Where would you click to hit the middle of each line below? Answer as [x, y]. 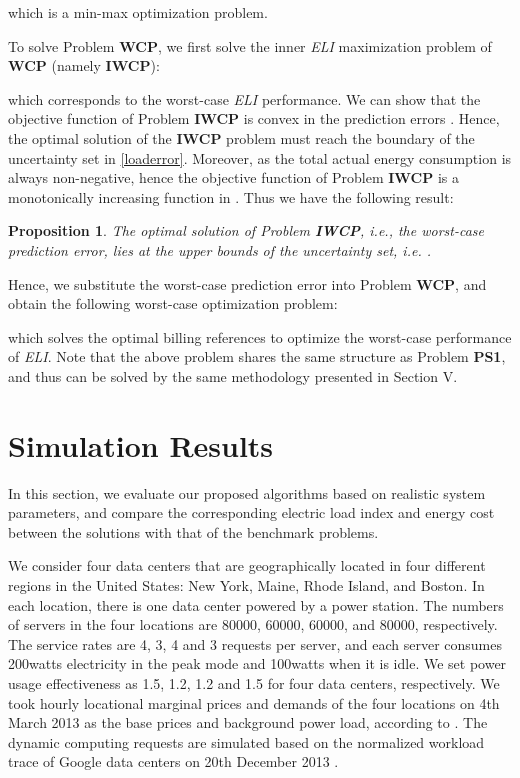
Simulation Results [141, 444]
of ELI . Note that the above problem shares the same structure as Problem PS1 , [257, 356]
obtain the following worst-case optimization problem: [173, 303]
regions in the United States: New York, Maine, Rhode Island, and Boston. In [246, 585]
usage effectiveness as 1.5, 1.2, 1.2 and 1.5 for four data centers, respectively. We [254, 682]
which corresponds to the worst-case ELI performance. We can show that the [244, 98]
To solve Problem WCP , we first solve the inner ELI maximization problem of [250, 45]
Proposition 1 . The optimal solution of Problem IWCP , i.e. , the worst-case [246, 230]
